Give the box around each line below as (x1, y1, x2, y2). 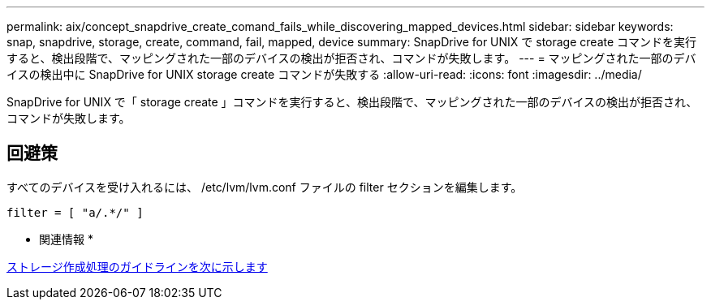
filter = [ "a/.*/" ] (6, 205, 144, 219)
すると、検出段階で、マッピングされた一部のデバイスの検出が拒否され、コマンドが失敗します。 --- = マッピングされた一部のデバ (6, 51, 696, 65)
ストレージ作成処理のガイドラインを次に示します (6, 259, 268, 274)
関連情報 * (39, 231, 93, 246)
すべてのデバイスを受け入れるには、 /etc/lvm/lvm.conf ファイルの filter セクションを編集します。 (6, 179, 523, 194)
